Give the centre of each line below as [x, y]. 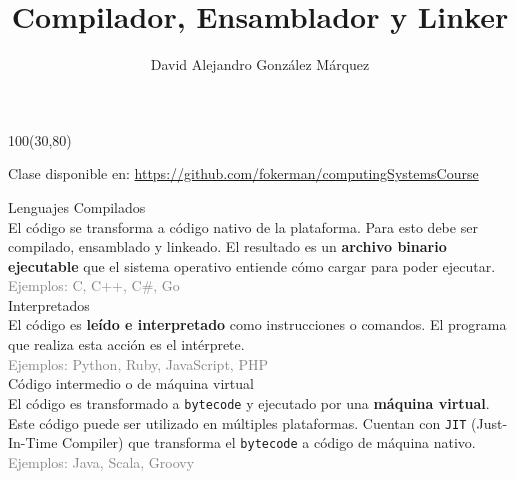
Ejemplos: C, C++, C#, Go [94, 285]
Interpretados [49, 304]
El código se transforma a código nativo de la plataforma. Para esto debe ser [243, 226]
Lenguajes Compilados [77, 206]
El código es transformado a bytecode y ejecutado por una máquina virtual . [249, 402]
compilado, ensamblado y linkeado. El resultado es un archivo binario [227, 246]
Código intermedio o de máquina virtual [131, 383]
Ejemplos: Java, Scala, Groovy [101, 461]
